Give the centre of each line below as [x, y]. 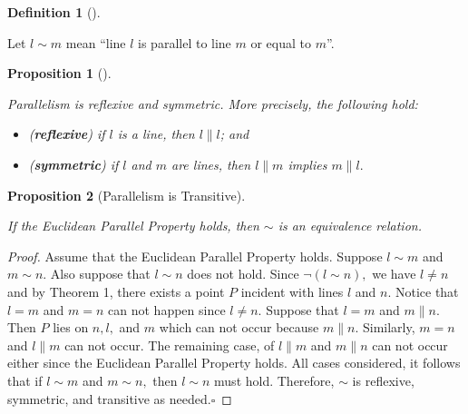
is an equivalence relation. [350, 226]
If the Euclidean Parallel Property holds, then [133, 226]
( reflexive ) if [67, 134]
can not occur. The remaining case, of [170, 345]
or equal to [281, 42]
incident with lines [292, 291]
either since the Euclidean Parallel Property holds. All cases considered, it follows [234, 363]
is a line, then [156, 134]
